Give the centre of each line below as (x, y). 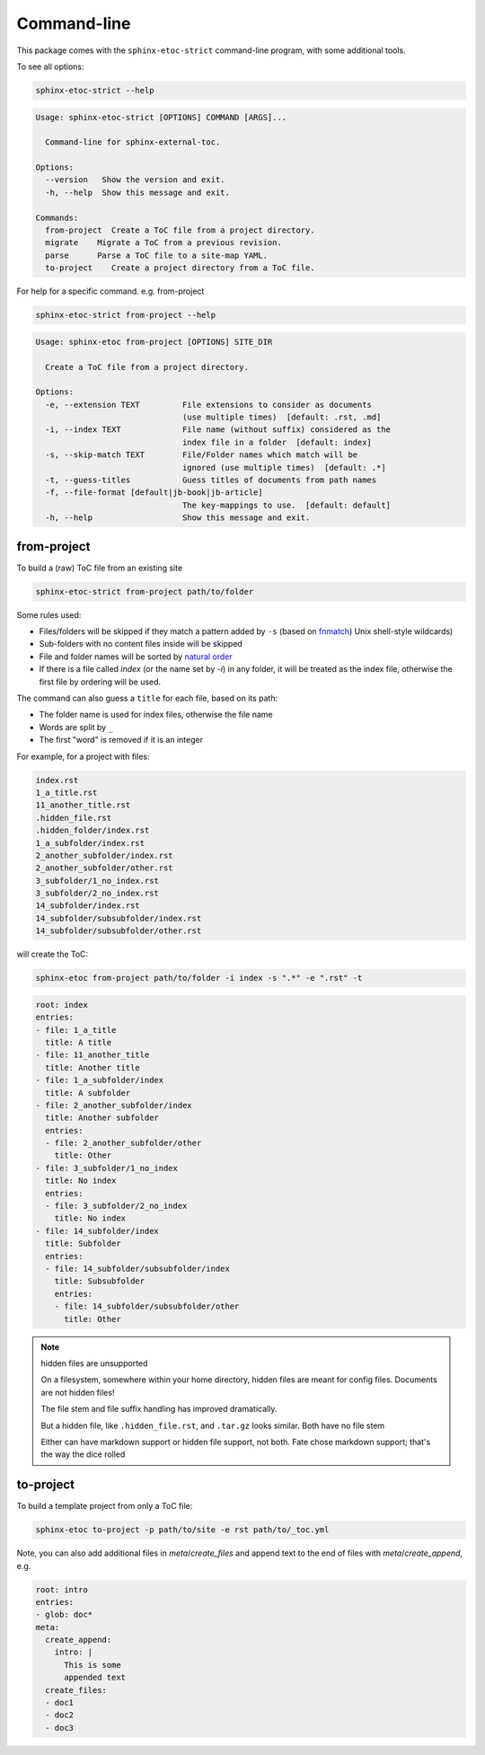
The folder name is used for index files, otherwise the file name (156, 715)
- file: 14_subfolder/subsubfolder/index (138, 1269)
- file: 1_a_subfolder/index (100, 1080)
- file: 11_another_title (93, 1055)
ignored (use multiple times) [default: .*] (284, 467)
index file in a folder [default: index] (277, 442)
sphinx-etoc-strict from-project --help (125, 315)
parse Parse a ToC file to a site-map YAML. (157, 255)
